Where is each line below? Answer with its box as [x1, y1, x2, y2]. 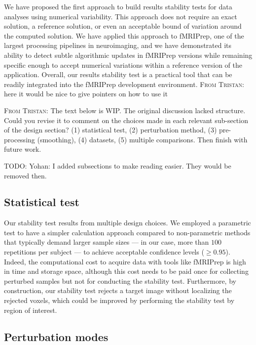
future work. [4, 144, 41, 154]
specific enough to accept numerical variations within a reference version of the [4, 59, 243, 70]
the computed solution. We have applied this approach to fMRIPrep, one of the [4, 30, 244, 41]
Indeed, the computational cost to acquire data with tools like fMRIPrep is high [4, 256, 246, 266]
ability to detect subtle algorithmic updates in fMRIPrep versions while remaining [4, 49, 253, 60]
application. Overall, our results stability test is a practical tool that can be [4, 69, 232, 80]
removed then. [4, 170, 47, 180]
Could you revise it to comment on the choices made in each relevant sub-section [4, 115, 248, 125]
